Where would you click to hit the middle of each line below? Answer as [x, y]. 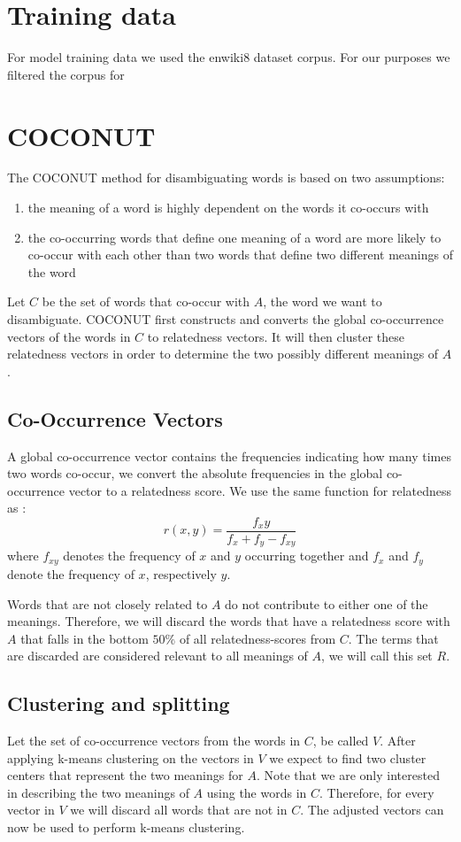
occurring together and [307, 556]
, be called [341, 741]
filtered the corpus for [66, 74]
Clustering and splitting [119, 703]
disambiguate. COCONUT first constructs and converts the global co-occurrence [226, 319]
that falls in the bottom [85, 638]
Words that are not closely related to [108, 603]
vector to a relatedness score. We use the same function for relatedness [260, 490]
